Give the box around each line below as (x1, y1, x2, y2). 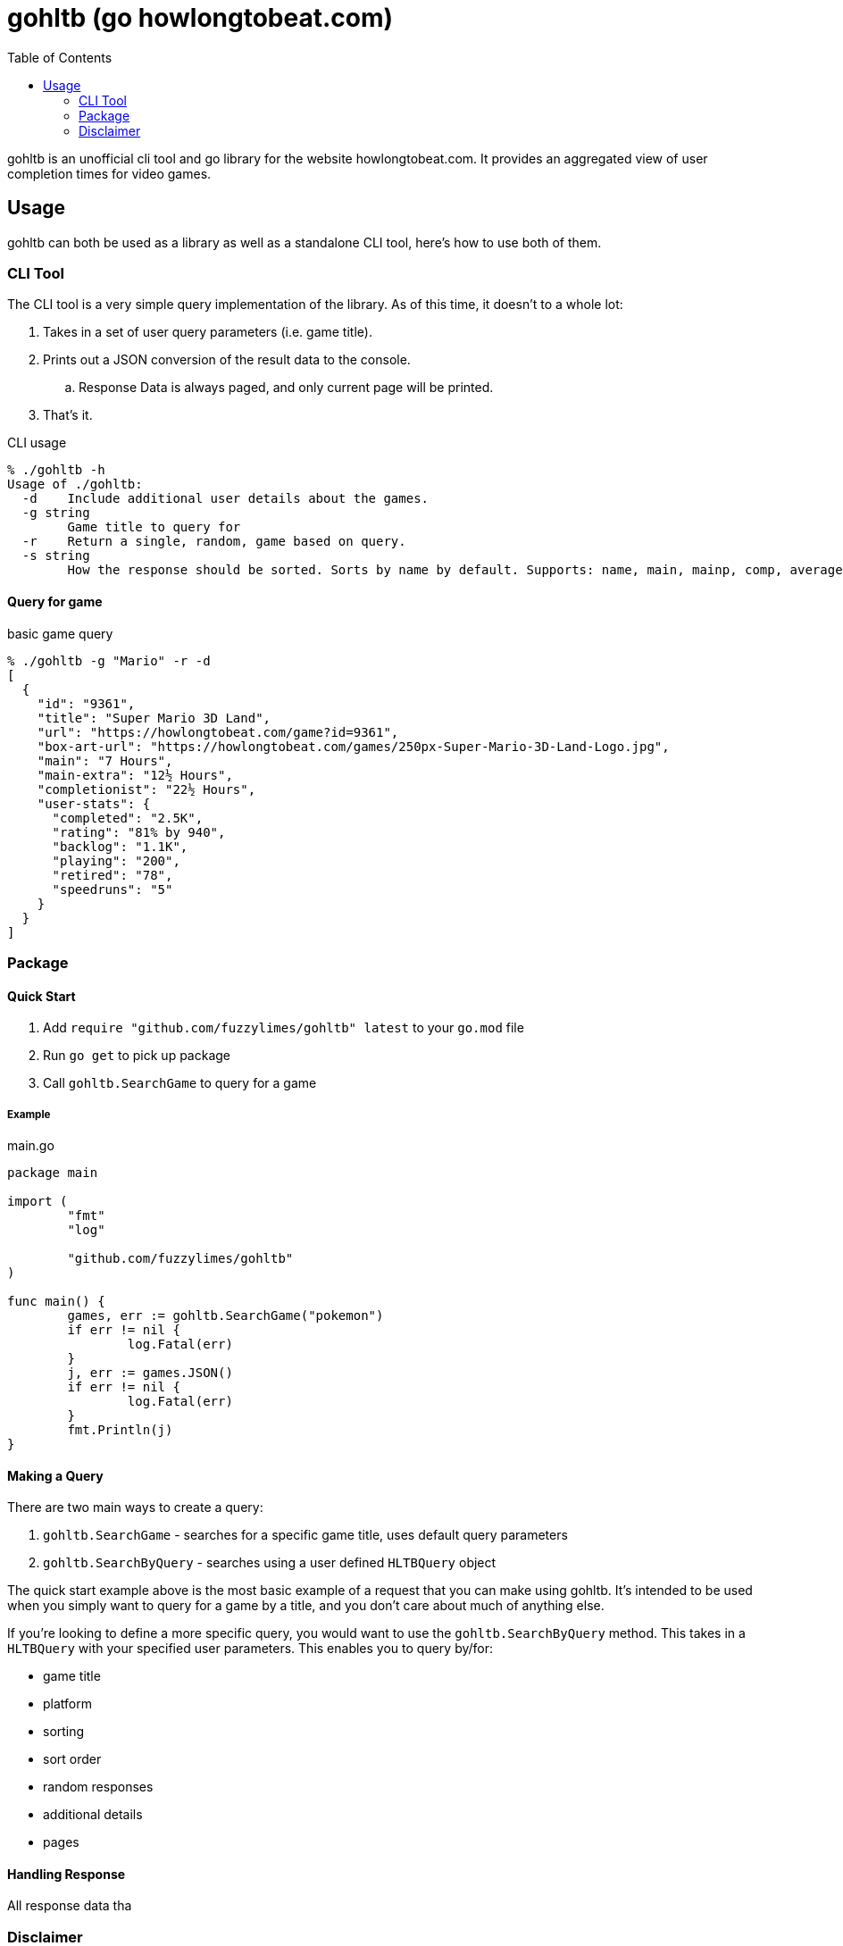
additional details (43, 1807, 143, 1823)
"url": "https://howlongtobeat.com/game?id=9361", (37, 724, 399, 739)
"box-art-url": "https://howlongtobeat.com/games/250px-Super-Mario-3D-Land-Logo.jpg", (37, 739, 670, 754)
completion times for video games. (7, 165, 212, 181)
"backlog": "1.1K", (52, 839, 188, 854)
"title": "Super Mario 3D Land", (37, 710, 271, 725)
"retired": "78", (52, 867, 173, 882)
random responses (43, 1779, 154, 1795)
